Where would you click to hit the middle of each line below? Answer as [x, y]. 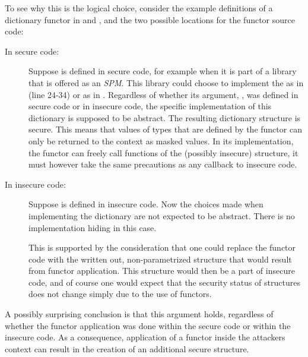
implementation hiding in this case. [93, 227]
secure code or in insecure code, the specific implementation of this [150, 106]
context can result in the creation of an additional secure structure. [127, 348]
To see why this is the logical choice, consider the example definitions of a [139, 8]
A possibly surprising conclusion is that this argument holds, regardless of [139, 314]
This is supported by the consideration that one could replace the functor [162, 247]
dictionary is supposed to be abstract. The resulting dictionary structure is [165, 117]
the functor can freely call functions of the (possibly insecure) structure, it [163, 152]
